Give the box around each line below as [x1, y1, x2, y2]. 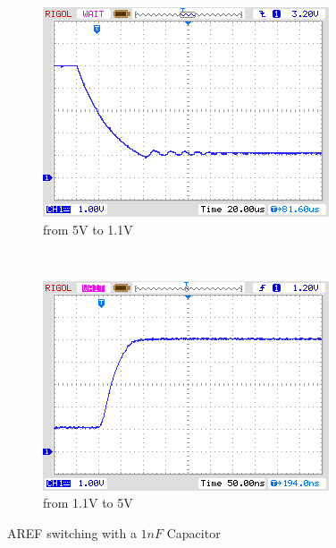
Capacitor [166, 523, 221, 542]
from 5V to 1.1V [43, 219, 133, 238]
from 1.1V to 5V [43, 493, 133, 512]
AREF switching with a [7, 523, 137, 542]
